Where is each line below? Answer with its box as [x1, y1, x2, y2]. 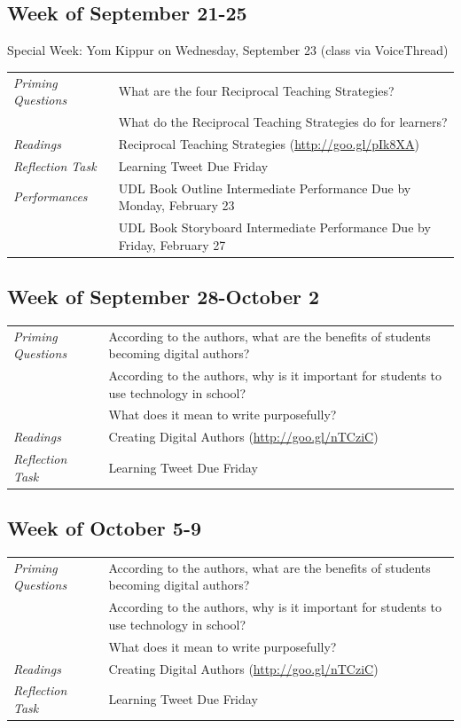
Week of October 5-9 [7, 514, 202, 542]
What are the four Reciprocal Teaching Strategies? [118, 82, 395, 100]
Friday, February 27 [118, 235, 226, 254]
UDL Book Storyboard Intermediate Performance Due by [118, 217, 431, 236]
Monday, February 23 [118, 196, 235, 215]
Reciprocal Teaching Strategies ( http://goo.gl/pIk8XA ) [118, 134, 419, 153]
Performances [13, 187, 88, 206]
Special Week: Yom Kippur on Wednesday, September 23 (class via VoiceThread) [7, 41, 449, 59]
